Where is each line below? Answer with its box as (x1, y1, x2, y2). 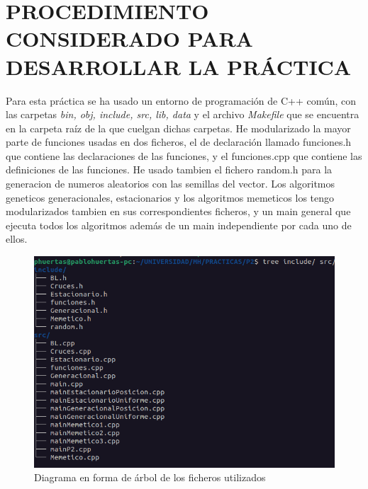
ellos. (6, 231, 28, 246)
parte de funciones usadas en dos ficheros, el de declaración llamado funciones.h (6, 134, 352, 149)
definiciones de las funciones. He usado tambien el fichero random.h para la (6, 162, 333, 177)
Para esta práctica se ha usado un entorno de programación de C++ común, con (6, 93, 357, 108)
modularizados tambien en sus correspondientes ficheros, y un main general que (6, 204, 351, 219)
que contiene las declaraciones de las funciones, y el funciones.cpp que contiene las (6, 148, 362, 163)
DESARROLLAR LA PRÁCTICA (6, 52, 352, 81)
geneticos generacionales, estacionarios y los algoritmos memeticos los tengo (6, 190, 335, 205)
